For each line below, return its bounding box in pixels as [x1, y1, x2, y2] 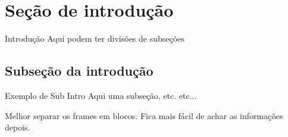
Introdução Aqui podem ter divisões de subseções [5, 32, 184, 45]
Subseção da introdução [5, 61, 154, 80]
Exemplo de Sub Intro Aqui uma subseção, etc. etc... [5, 89, 197, 101]
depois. [5, 121, 30, 133]
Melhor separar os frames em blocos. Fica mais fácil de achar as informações [5, 109, 283, 122]
